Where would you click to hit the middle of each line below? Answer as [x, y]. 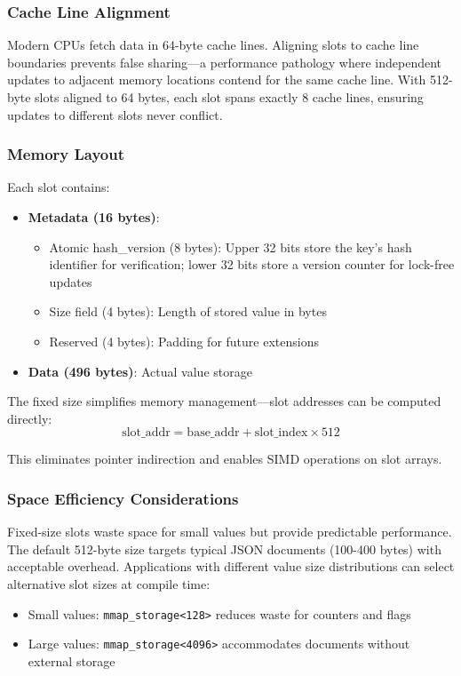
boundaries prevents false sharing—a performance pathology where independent [225, 62]
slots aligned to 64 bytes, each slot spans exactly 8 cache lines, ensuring [229, 97]
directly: [30, 418]
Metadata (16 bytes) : [94, 217]
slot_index [281, 433]
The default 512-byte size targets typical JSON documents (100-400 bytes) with [224, 549]
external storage [72, 660]
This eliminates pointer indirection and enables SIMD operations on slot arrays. [225, 459]
